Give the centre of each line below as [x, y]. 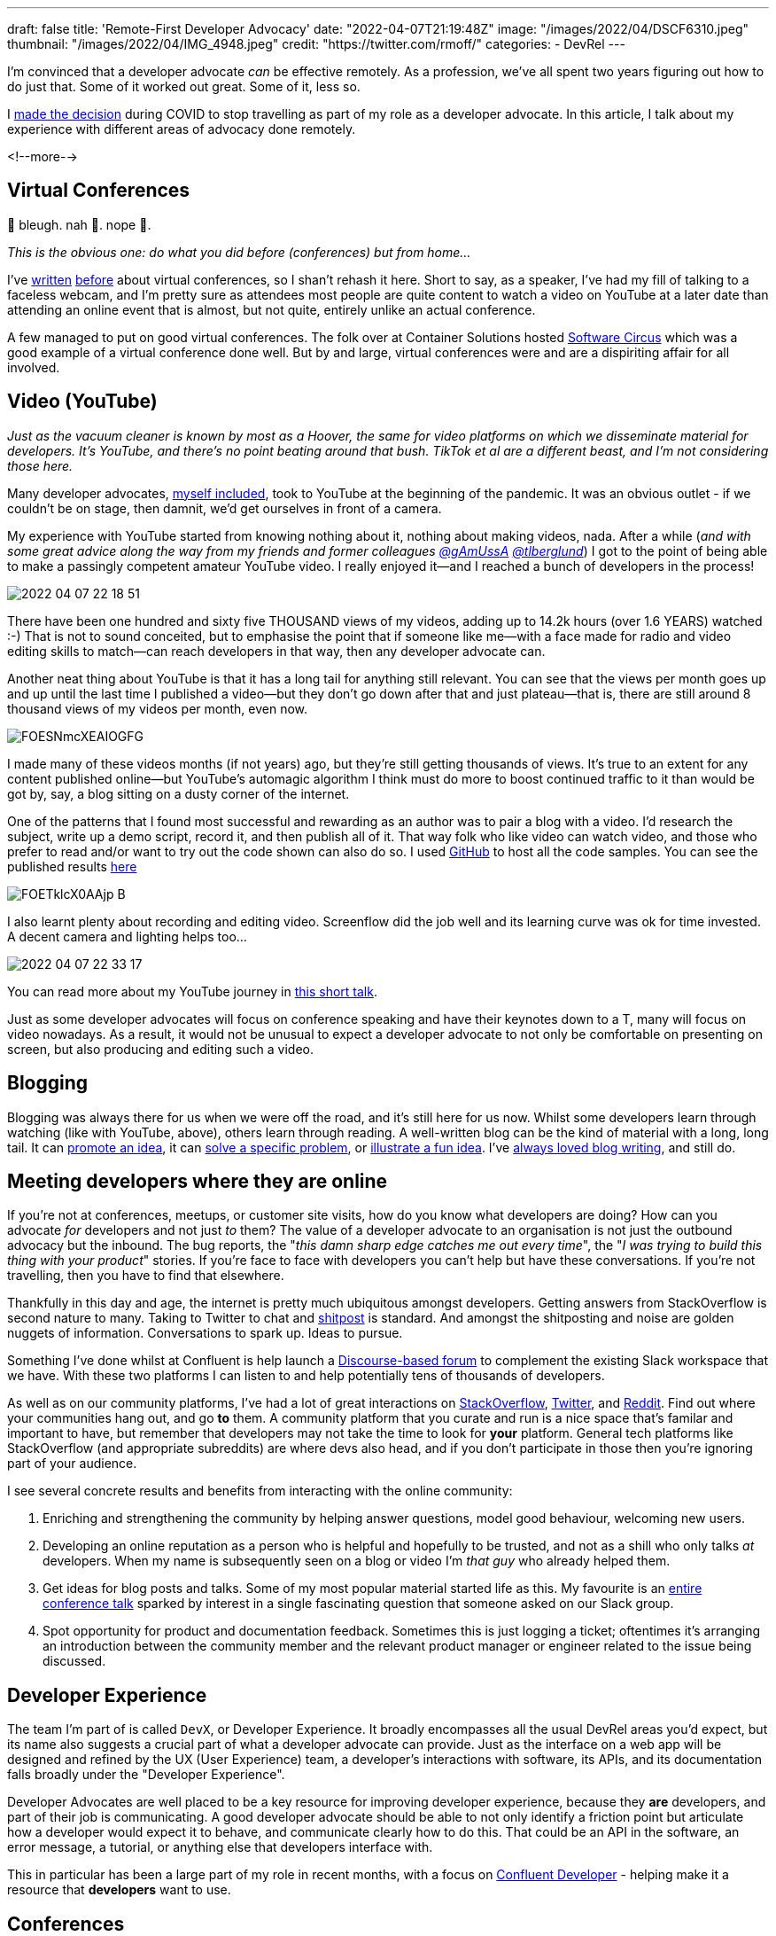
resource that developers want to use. [119, 1890]
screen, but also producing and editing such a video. [161, 1049]
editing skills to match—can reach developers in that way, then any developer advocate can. [276, 651]
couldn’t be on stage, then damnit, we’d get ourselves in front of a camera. [225, 508]
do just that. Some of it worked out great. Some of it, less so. [184, 86]
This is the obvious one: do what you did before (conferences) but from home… [239, 252]
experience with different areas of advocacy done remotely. [182, 129]
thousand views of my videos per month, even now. [158, 708]
